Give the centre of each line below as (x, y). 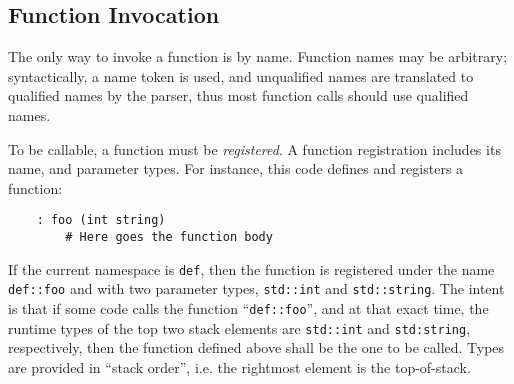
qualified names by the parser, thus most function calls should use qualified (238, 95)
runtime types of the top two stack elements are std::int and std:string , (239, 327)
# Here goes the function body (169, 237)
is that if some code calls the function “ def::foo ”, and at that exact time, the (248, 307)
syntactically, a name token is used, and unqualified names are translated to (241, 75)
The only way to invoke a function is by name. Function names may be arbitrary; (258, 56)
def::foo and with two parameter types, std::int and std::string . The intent (256, 288)
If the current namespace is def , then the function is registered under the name (251, 268)
